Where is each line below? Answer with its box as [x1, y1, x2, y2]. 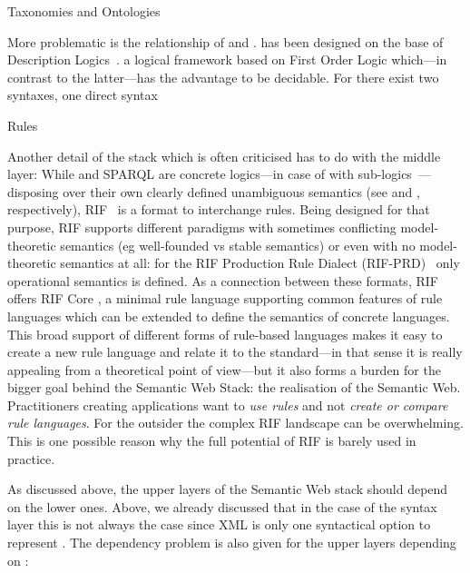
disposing [7, 182, 59, 201]
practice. [7, 449, 55, 468]
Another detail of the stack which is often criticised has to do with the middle [7, 146, 441, 165]
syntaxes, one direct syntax [7, 85, 158, 104]
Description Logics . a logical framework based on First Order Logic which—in [7, 50, 447, 69]
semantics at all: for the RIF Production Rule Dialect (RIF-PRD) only [60, 253, 460, 272]
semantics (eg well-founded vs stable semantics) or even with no [60, 235, 416, 254]
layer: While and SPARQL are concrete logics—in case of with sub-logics [7, 164, 412, 183]
